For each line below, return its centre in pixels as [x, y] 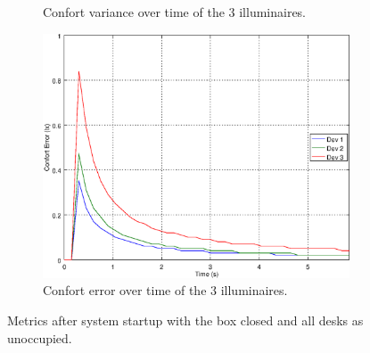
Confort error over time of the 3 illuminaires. [165, 290]
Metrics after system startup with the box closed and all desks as [185, 320]
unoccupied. [40, 337]
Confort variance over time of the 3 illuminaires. [175, 12]
